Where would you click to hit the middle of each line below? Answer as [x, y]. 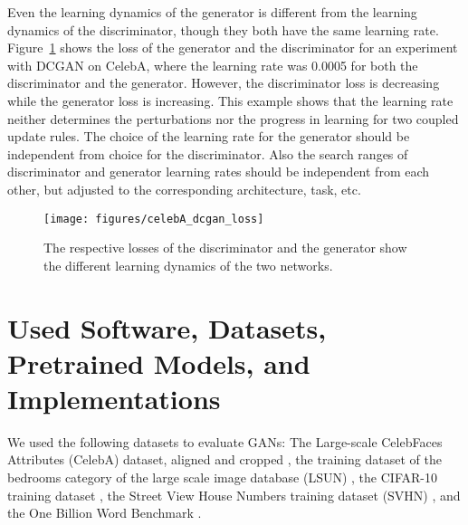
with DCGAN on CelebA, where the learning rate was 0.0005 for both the [213, 65]
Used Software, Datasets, [167, 327]
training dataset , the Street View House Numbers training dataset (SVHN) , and [234, 495]
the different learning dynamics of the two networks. [188, 265]
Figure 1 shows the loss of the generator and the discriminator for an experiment [233, 48]
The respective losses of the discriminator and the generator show [225, 248]
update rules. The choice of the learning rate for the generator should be [209, 136]
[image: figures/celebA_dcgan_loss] [154, 219]
